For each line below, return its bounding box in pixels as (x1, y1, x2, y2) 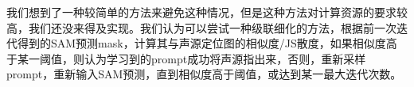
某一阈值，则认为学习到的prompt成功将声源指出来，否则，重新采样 (17, 50, 366, 66)
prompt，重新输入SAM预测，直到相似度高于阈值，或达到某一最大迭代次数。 (6, 66, 402, 82)
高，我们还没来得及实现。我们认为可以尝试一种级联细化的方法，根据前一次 (6, 19, 396, 36)
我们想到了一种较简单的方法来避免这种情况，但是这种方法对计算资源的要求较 (6, 4, 408, 20)
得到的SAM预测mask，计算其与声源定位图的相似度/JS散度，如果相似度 (17, 35, 386, 51)
